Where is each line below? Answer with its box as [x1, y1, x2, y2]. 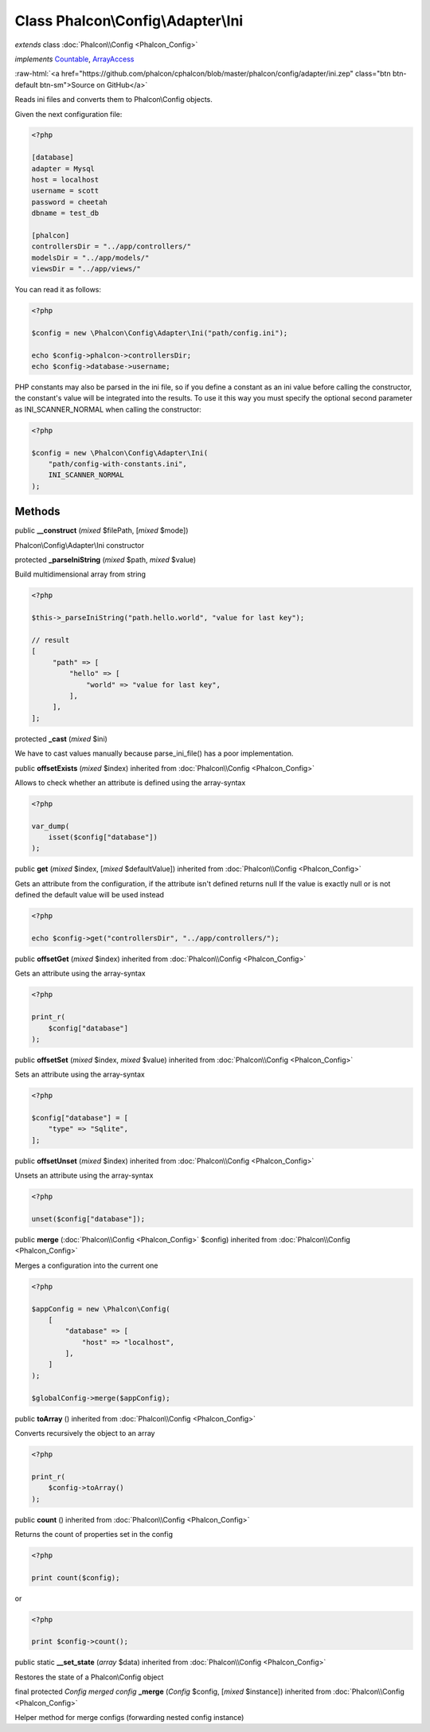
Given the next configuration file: [14, 109, 123, 119]
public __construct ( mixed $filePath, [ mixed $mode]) [14, 526, 189, 535]
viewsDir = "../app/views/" [31, 264, 141, 274]
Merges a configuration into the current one [14, 1261, 158, 1270]
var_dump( [31, 821, 70, 831]
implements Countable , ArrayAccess [14, 54, 135, 64]
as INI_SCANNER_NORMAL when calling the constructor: [14, 405, 202, 414]
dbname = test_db [31, 209, 100, 218]
